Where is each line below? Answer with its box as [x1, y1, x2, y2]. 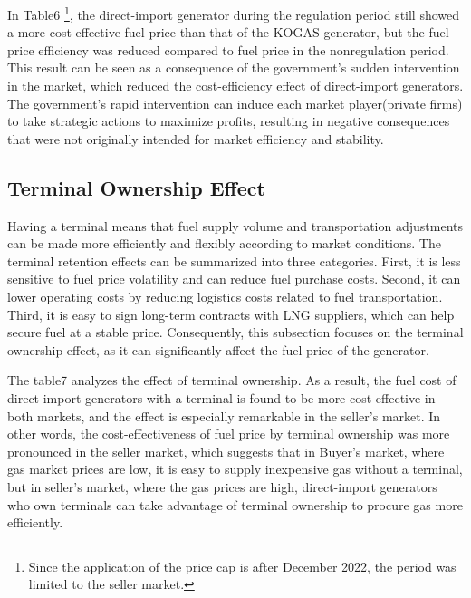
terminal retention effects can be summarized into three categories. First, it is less [7, 251, 461, 270]
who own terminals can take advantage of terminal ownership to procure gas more [7, 495, 463, 514]
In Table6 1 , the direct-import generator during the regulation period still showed [7, 3, 460, 24]
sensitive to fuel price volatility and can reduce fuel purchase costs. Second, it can [7, 269, 461, 288]
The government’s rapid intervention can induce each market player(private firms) [7, 93, 463, 112]
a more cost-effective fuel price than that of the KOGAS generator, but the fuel [7, 23, 449, 42]
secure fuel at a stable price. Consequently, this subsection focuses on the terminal [7, 323, 464, 342]
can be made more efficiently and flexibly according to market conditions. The [7, 234, 441, 253]
